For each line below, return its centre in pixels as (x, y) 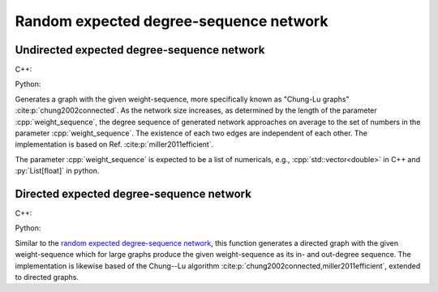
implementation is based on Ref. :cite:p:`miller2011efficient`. (114, 144)
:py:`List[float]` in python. (57, 171)
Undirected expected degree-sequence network (140, 50)
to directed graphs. (47, 277)
